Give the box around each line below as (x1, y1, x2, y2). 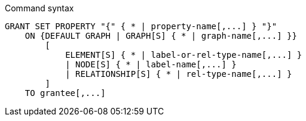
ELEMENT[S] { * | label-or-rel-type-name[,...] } (65, 50, 302, 60)
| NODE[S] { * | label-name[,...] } (65, 60, 237, 69)
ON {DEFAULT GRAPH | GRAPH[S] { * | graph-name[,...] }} (25, 31, 297, 41)
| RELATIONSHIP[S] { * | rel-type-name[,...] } (65, 69, 292, 79)
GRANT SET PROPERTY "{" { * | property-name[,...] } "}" (5, 21, 277, 31)
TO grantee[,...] (25, 88, 106, 98)
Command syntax (5, 3, 74, 13)
